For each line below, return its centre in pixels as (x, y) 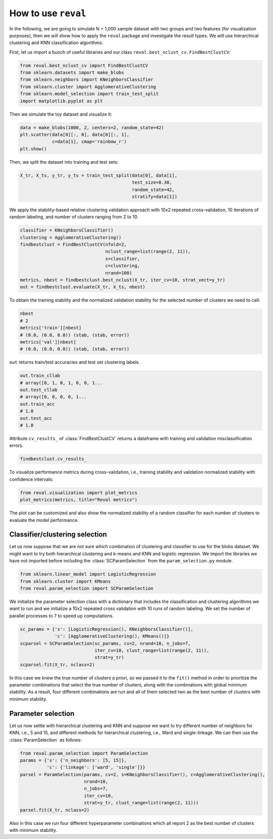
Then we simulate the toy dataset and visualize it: (61, 114)
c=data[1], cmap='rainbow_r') (89, 142)
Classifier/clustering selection (58, 535)
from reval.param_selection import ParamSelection (84, 753)
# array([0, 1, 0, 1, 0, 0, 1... (61, 383)
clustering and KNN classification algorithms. (56, 43)
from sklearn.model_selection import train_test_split (89, 94)
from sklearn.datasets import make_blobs (72, 73)
